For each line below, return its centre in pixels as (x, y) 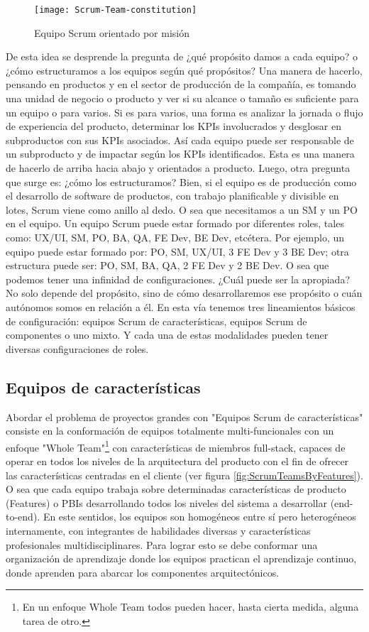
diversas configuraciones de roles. (77, 348)
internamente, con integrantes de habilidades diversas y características (158, 530)
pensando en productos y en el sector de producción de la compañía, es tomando (181, 84)
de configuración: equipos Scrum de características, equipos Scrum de (156, 321)
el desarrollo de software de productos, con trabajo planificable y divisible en (172, 196)
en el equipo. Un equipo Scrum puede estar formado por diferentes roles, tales (175, 223)
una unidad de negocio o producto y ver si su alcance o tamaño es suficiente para (182, 98)
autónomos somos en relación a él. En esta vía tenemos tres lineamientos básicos (181, 306)
